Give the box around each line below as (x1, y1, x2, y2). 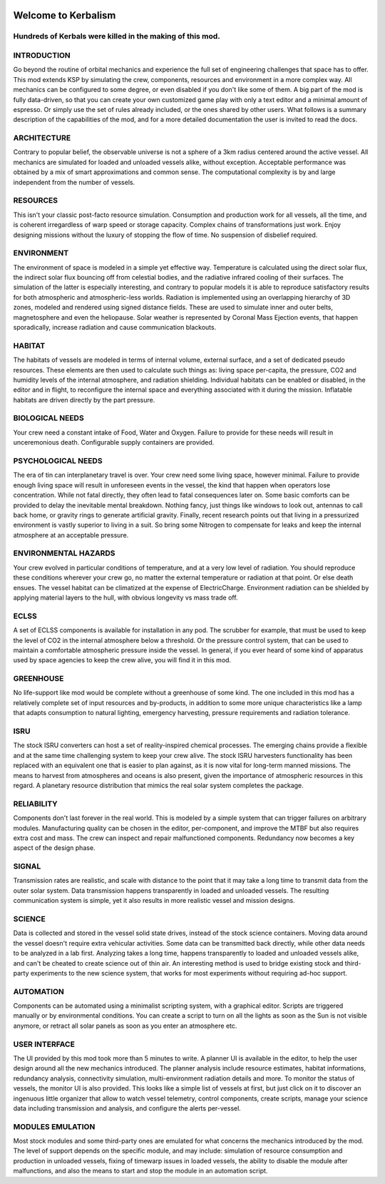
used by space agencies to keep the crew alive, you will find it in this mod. (13, 656, 232, 664)
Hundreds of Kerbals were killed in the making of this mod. (13, 31, 220, 41)
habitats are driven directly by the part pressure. (13, 395, 155, 404)
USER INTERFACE (13, 1039, 75, 1049)
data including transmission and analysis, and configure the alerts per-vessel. (13, 1103, 242, 1113)
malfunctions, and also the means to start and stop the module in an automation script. (13, 1167, 268, 1175)
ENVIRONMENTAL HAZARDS (13, 548, 115, 558)
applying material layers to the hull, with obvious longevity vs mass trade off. (13, 593, 238, 602)
